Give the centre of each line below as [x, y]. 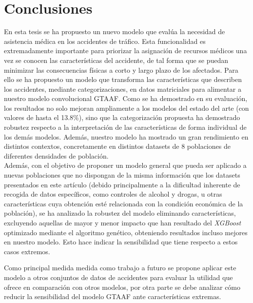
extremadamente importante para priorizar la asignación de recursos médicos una [126, 50]
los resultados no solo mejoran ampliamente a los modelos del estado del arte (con [126, 108]
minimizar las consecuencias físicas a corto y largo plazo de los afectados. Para [121, 70]
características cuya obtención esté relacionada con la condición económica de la [124, 203]
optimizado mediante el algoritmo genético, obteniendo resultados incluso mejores [126, 232]
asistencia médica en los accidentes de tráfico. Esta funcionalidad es [105, 41]
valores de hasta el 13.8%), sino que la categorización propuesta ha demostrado [122, 117]
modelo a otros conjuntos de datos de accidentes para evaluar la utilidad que [118, 277]
